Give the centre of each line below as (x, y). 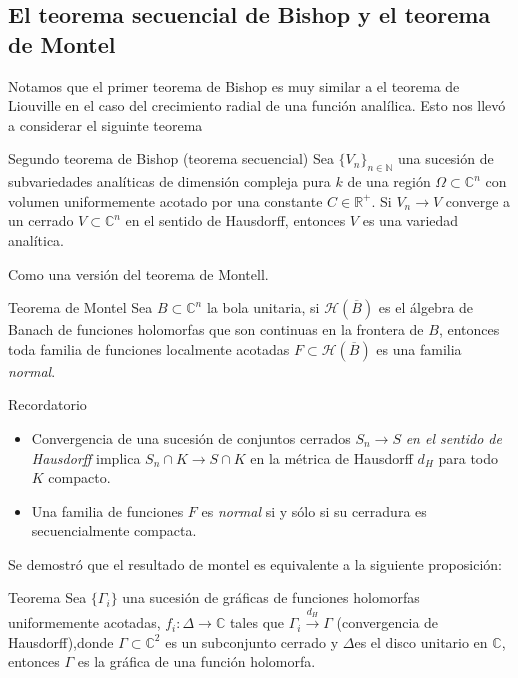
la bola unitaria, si (263, 307)
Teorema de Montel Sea (80, 307)
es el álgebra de (426, 307)
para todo (468, 457)
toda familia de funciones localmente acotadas (149, 348)
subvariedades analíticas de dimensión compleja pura (169, 181)
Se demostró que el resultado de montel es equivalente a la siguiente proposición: (255, 563)
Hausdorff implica (86, 457)
